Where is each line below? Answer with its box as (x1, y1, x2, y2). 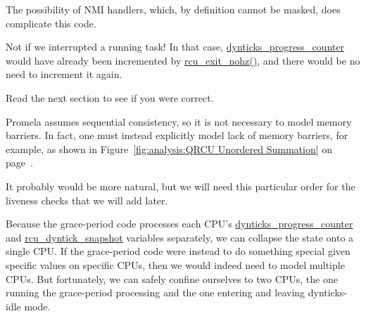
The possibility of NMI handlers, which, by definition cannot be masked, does (6, 2, 341, 16)
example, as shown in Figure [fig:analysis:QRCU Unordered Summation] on (6, 141, 333, 156)
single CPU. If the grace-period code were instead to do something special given (6, 244, 351, 258)
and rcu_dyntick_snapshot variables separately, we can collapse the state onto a (6, 230, 354, 244)
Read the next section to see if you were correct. (6, 90, 214, 105)
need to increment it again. (6, 67, 122, 81)
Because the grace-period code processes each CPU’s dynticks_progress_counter (6, 216, 353, 231)
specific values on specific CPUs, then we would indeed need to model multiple (6, 257, 345, 272)
